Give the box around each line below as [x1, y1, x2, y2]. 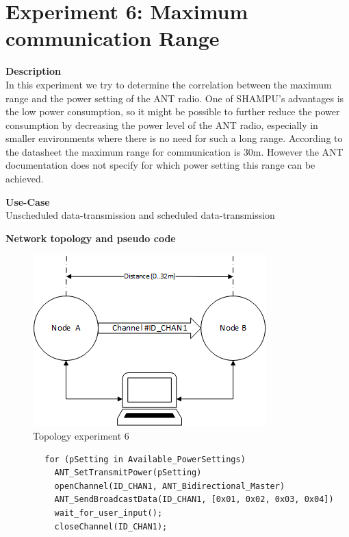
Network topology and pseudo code [5, 230, 176, 245]
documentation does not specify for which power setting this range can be [5, 158, 315, 172]
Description [5, 64, 62, 78]
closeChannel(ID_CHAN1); [54, 521, 168, 532]
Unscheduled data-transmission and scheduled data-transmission [5, 208, 275, 222]
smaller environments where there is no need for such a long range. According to [5, 131, 343, 145]
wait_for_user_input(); [54, 508, 163, 518]
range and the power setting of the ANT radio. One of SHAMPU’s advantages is [5, 91, 344, 105]
